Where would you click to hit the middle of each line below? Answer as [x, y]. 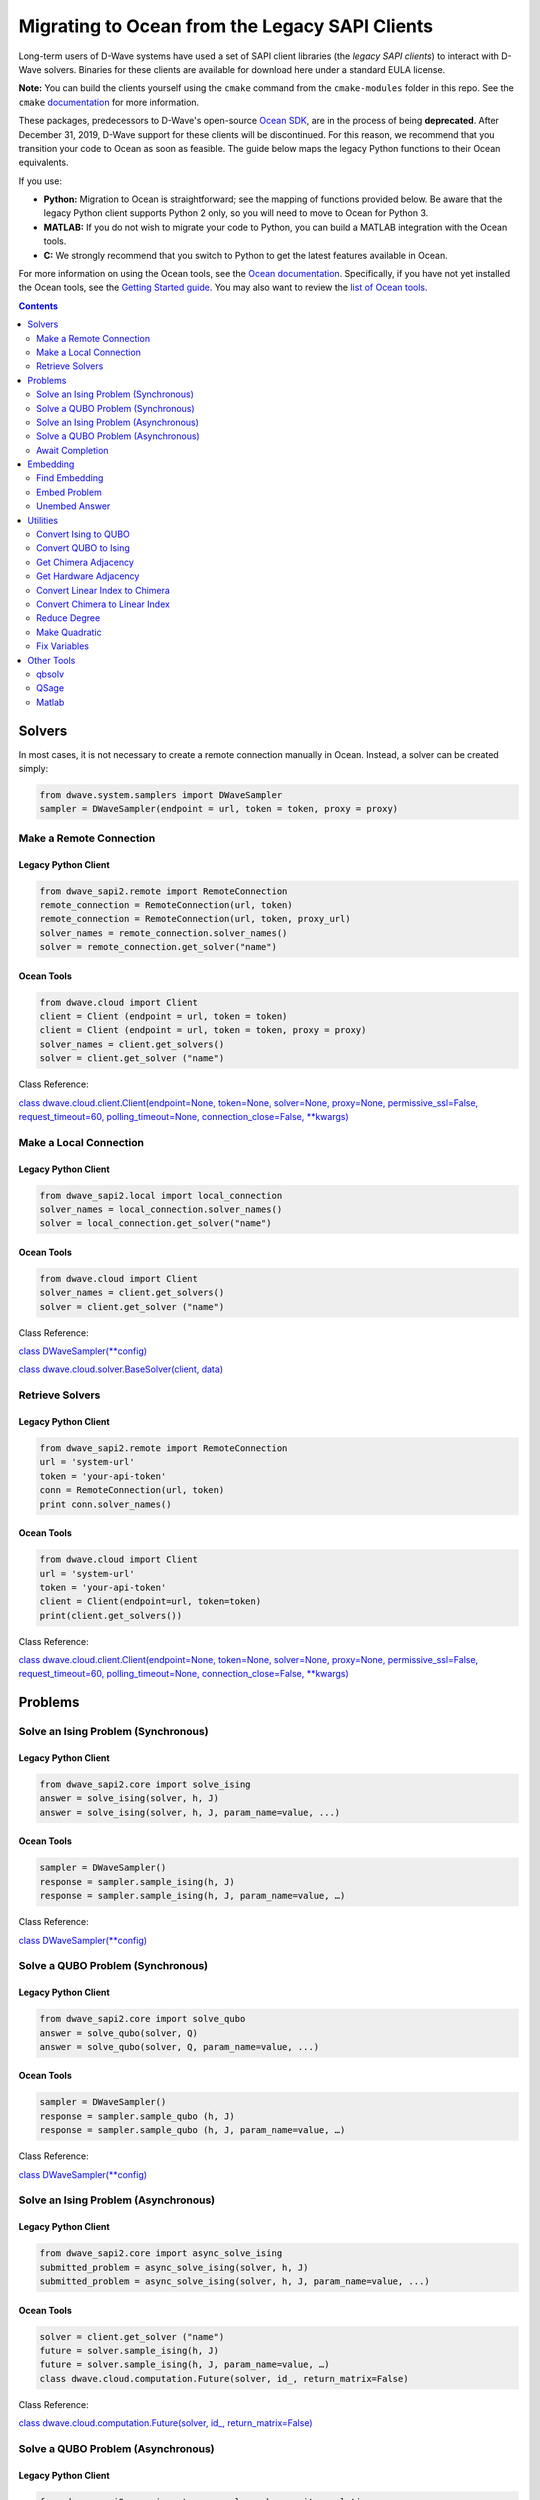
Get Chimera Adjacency [85, 562]
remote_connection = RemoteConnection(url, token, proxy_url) [195, 919]
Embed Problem [69, 492]
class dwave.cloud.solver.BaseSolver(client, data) [121, 1369]
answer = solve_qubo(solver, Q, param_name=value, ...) [179, 2046]
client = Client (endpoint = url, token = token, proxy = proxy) [203, 1030]
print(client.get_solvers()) [111, 1615]
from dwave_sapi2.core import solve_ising [145, 1784]
